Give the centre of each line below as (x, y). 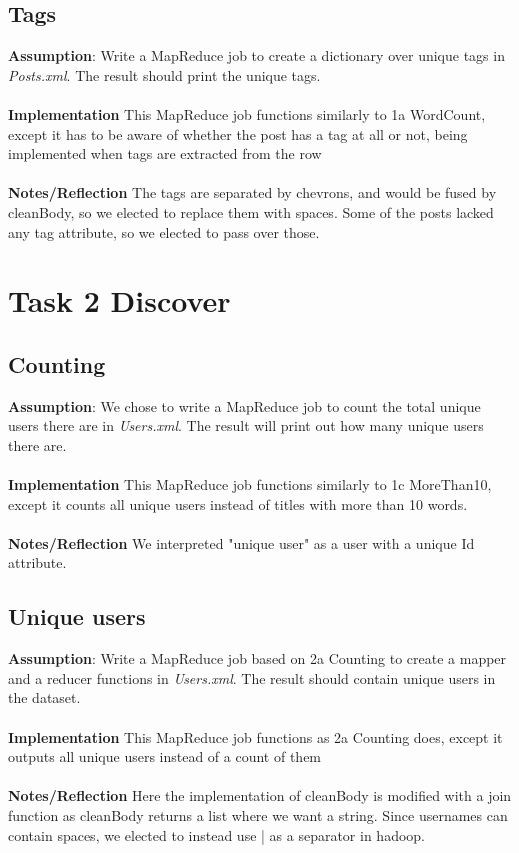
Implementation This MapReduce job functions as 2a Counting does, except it (255, 736)
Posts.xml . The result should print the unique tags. (164, 74)
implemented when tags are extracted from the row (165, 153)
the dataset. (44, 697)
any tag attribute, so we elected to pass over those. (164, 231)
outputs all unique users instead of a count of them (165, 756)
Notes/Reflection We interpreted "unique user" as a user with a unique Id (241, 542)
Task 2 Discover (119, 300)
